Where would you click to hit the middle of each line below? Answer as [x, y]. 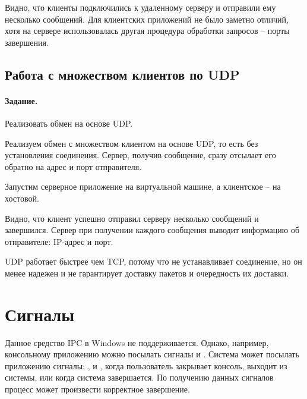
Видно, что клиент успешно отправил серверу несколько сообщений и [132, 218]
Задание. [21, 100]
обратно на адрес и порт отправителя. [73, 166]
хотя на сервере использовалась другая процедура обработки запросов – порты [147, 31]
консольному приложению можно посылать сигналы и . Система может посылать [152, 354]
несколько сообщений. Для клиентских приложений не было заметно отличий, [147, 19]
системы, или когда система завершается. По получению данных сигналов [139, 377]
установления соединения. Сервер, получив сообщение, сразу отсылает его [140, 155]
